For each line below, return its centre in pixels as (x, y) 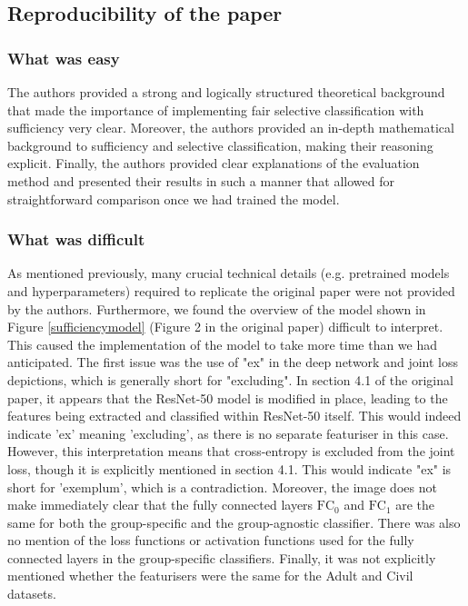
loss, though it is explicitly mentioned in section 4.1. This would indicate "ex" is (229, 468)
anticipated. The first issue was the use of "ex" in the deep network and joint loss (233, 362)
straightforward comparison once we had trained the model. (174, 199)
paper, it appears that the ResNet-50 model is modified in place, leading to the (228, 397)
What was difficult (76, 239)
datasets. (32, 594)
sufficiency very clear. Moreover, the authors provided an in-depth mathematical (231, 128)
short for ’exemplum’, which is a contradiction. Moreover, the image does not (222, 487)
